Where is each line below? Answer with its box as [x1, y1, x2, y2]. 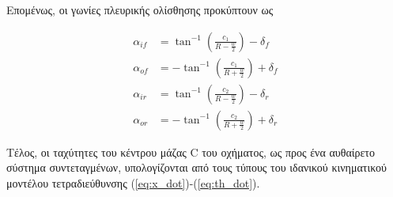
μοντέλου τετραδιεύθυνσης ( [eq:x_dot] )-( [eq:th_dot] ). [6, 174, 260, 191]
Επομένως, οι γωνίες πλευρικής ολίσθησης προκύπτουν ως [6, 2, 274, 17]
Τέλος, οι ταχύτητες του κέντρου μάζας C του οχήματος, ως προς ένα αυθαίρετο [6, 143, 375, 160]
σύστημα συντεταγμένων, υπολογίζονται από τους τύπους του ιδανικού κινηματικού [6, 159, 387, 176]
